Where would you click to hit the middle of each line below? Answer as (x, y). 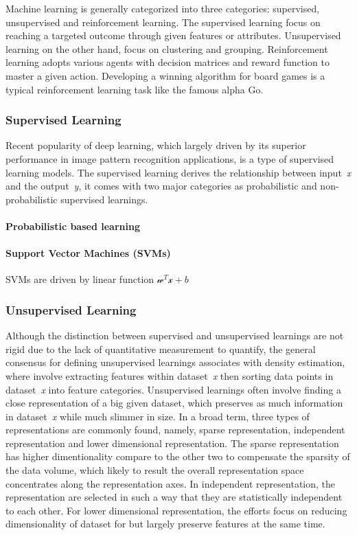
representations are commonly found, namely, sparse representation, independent (175, 430)
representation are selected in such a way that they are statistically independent (174, 497)
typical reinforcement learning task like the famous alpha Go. (135, 89)
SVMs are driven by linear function (80, 279)
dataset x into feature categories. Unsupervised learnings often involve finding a (173, 389)
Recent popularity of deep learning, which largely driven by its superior (156, 145)
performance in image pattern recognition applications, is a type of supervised (170, 158)
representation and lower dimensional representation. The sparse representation (172, 443)
